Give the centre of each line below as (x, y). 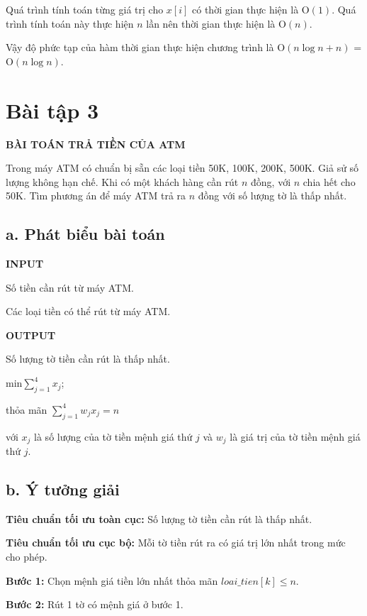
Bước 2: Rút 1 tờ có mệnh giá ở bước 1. (95, 604)
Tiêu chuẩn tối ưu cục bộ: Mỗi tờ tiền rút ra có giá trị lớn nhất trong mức (176, 543)
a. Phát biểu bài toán (85, 234)
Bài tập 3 (52, 110)
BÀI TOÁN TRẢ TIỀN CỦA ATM (96, 144)
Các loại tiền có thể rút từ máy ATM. (88, 311)
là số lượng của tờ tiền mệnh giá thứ (113, 436)
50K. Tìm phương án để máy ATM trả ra (96, 196)
